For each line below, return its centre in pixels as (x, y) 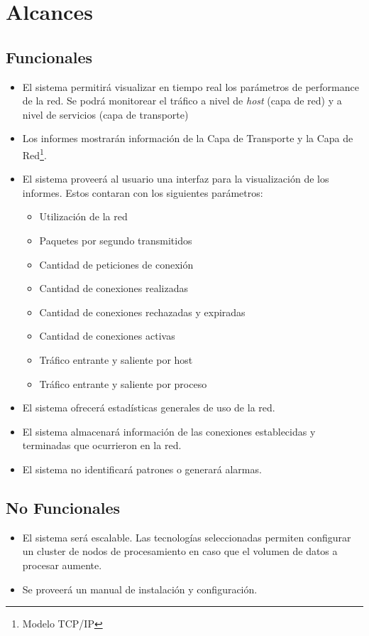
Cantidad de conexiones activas (107, 336)
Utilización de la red (83, 216)
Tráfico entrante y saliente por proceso (123, 383)
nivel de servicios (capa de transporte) (105, 114)
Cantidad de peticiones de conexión (116, 264)
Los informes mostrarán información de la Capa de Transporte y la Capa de (188, 138)
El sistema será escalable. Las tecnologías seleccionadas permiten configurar (187, 537)
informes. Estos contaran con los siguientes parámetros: (143, 192)
